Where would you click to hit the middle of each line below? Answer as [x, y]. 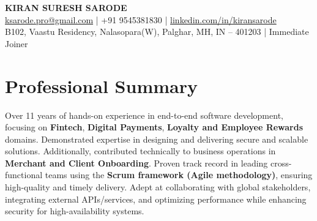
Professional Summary [101, 85]
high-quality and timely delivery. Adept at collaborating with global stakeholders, [158, 187]
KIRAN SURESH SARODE [66, 7]
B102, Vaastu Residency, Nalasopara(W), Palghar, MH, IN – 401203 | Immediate [157, 32]
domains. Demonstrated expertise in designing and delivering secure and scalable [157, 139]
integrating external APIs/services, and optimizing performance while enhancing [156, 199]
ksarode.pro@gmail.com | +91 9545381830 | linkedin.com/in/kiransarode [141, 19]
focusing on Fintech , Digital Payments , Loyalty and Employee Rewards [154, 127]
